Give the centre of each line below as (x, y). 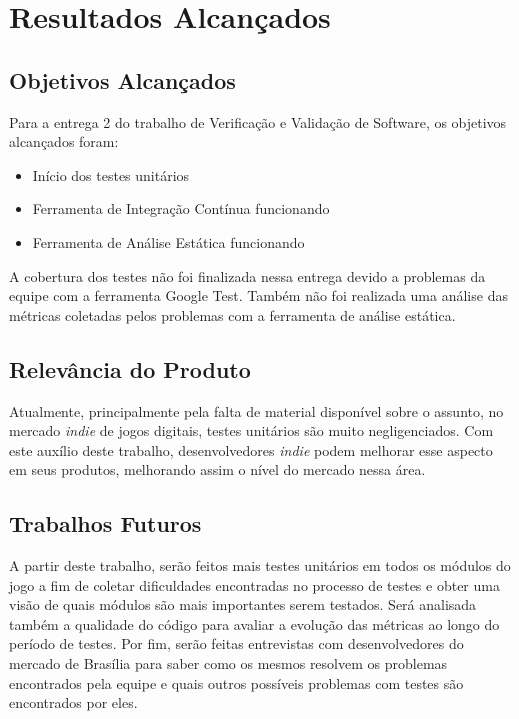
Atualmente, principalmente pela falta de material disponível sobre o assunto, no (256, 410)
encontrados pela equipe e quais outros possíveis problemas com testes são (236, 682)
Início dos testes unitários (111, 174)
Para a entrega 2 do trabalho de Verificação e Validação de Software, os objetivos (258, 121)
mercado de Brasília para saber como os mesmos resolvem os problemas (228, 663)
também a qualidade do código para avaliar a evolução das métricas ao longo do (254, 623)
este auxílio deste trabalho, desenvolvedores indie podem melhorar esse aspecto (251, 449)
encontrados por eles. (73, 702)
